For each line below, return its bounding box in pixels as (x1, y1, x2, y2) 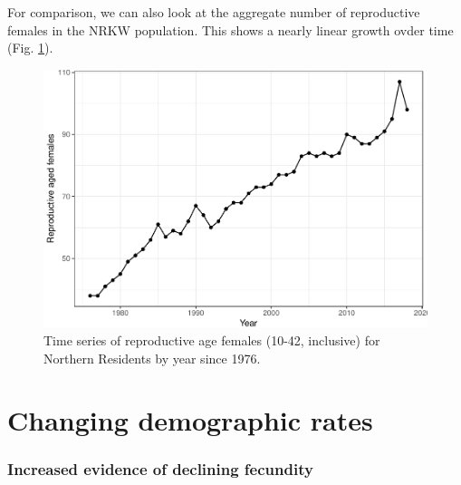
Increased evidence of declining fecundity (7, 458, 313, 480)
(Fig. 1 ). (7, 38, 53, 57)
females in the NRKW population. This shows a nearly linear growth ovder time (7, 20, 454, 39)
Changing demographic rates (7, 402, 373, 439)
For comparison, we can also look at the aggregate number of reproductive (7, 3, 420, 21)
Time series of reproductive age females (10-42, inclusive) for (43, 330, 380, 349)
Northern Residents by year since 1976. (43, 348, 261, 367)
